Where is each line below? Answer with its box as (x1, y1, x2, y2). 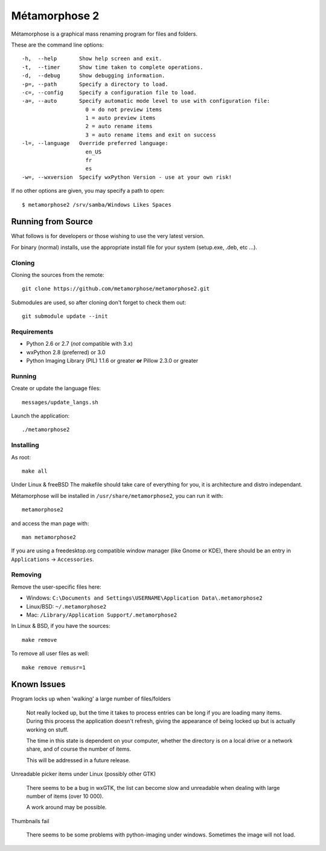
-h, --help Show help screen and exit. (22, 55, 162, 62)
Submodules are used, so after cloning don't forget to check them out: (11, 299, 187, 306)
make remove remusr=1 (22, 664, 86, 671)
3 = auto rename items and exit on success (85, 131, 217, 138)
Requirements (11, 327, 54, 335)
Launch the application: (11, 412, 69, 419)
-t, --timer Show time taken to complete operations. (22, 63, 203, 71)
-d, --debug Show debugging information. (22, 73, 165, 79)
